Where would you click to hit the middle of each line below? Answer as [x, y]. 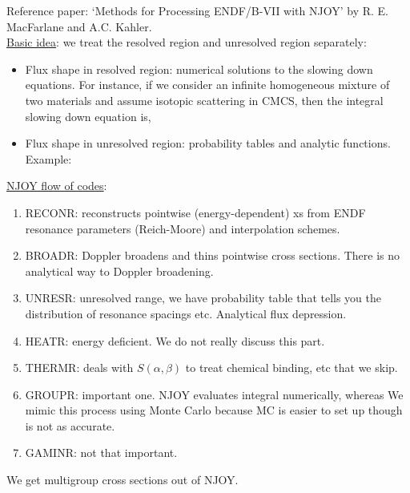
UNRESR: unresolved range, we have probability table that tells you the [203, 298]
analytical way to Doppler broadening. [119, 271]
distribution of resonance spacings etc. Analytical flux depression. [186, 313]
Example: [48, 158]
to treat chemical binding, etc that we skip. [291, 368]
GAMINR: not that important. [101, 453]
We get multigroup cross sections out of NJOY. [123, 480]
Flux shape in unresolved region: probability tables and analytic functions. [208, 143]
